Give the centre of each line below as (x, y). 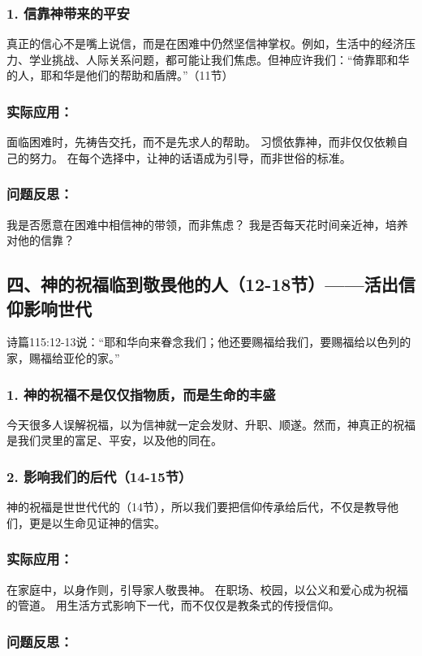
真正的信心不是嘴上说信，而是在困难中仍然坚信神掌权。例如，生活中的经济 (205, 43)
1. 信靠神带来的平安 (68, 13)
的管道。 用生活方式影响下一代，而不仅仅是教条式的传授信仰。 (173, 605)
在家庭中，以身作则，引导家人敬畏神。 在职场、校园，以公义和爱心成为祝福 (207, 589)
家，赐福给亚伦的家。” (63, 358)
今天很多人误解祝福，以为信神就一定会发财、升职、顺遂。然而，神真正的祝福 (211, 424)
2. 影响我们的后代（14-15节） (99, 476)
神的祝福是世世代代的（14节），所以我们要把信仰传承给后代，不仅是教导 (197, 507)
